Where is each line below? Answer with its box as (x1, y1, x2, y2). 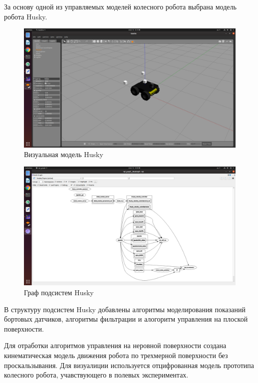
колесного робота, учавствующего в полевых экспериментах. (4, 370, 189, 380)
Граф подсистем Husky (24, 287, 94, 297)
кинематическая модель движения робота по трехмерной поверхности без (4, 350, 228, 360)
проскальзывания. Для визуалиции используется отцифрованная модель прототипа (4, 360, 255, 370)
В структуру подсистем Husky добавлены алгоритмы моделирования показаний (4, 304, 246, 314)
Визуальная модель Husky (24, 149, 103, 160)
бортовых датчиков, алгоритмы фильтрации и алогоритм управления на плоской (4, 314, 248, 324)
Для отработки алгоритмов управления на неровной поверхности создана (4, 340, 227, 351)
